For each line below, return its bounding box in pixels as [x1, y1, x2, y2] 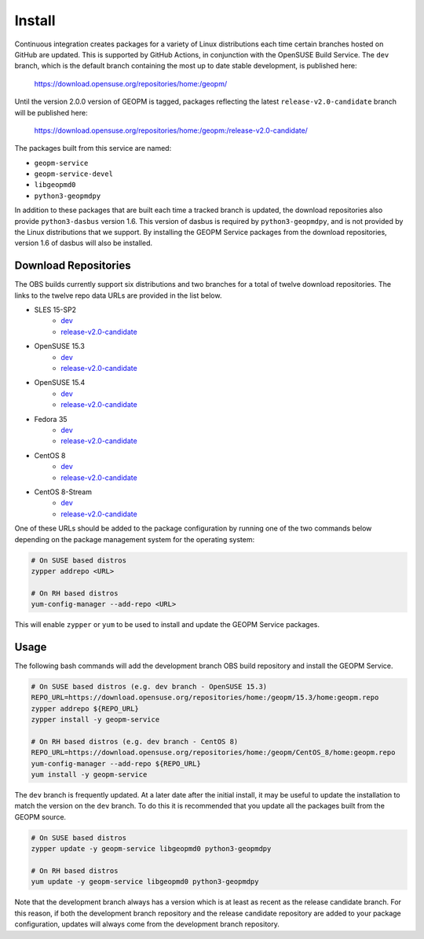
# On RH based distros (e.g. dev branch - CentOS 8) [31, 737, 239, 746]
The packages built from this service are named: [14, 144, 172, 153]
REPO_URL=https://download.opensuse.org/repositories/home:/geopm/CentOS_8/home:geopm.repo [31, 748, 396, 757]
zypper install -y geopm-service [31, 715, 160, 724]
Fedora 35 [34, 414, 68, 424]
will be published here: [14, 108, 88, 117]
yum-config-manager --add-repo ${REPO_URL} [31, 759, 202, 768]
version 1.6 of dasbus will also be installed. [14, 238, 153, 248]
